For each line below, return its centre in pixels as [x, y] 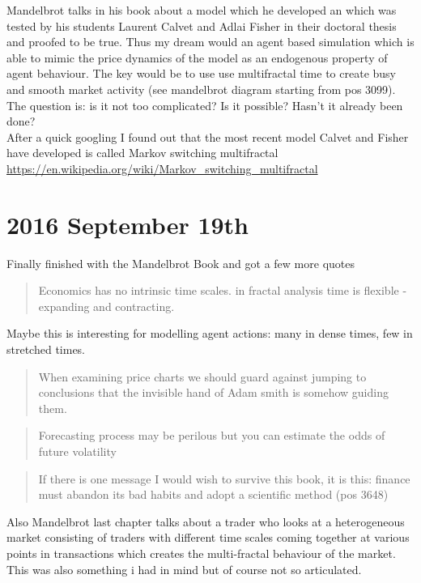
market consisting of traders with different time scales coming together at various [208, 537]
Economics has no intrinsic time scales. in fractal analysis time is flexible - [223, 290]
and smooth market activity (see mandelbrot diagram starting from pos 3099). [201, 89]
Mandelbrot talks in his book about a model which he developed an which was [202, 10]
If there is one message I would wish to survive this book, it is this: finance [224, 478]
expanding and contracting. [106, 306]
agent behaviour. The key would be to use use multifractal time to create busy [201, 73]
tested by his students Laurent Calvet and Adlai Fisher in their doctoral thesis [202, 26]
